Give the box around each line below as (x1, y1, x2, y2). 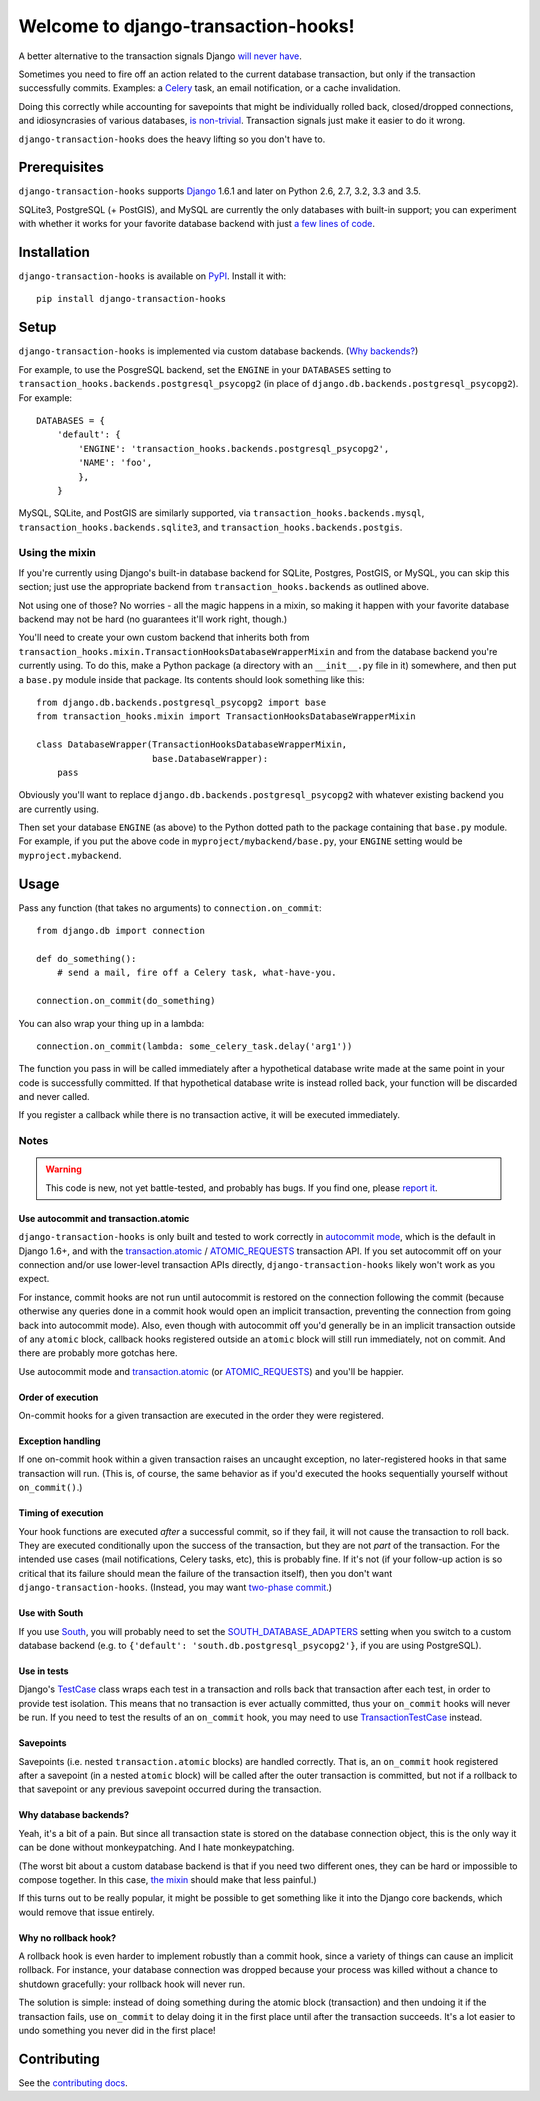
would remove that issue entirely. (18, 1906, 155, 1918)
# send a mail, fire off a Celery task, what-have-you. (56, 967, 337, 979)
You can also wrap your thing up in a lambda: (18, 1017, 205, 1029)
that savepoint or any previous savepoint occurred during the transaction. (18, 1783, 322, 1795)
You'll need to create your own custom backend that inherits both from (18, 631, 310, 644)
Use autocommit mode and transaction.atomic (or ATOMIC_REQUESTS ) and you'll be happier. (18, 1365, 404, 1377)
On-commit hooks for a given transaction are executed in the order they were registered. (18, 1410, 384, 1422)
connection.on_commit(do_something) (36, 995, 216, 1007)
